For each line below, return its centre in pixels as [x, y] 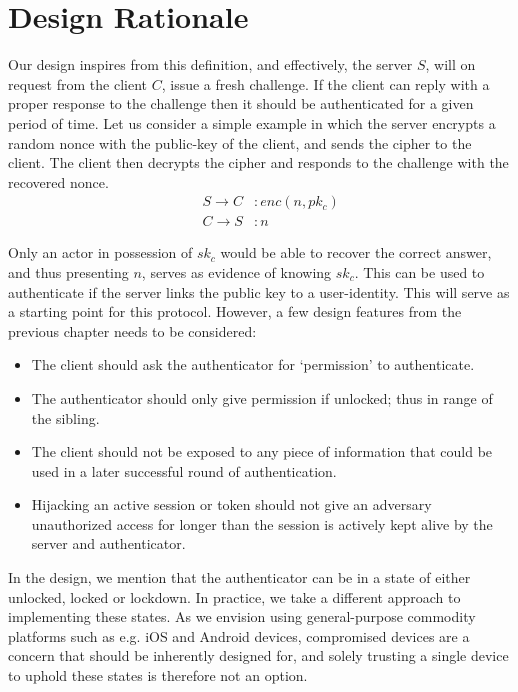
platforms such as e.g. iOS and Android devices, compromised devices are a [239, 635]
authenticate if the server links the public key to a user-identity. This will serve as [259, 291]
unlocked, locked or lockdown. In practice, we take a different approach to [234, 596]
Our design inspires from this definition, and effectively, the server [210, 64]
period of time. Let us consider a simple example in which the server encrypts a [252, 122]
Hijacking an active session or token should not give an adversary [231, 504]
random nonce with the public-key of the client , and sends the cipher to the [240, 142]
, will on [450, 64]
